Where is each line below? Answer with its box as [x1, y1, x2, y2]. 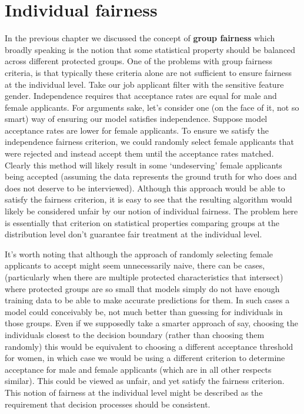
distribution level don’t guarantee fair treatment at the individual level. [5, 228, 262, 240]
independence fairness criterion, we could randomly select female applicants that [5, 135, 295, 148]
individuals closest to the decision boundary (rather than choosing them [5, 328, 265, 340]
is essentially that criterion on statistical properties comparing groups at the [5, 216, 280, 228]
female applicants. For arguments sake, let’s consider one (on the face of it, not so [5, 101, 299, 113]
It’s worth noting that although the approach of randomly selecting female [5, 247, 273, 260]
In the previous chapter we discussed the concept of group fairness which [5, 32, 275, 44]
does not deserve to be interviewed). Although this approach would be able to [5, 181, 285, 194]
